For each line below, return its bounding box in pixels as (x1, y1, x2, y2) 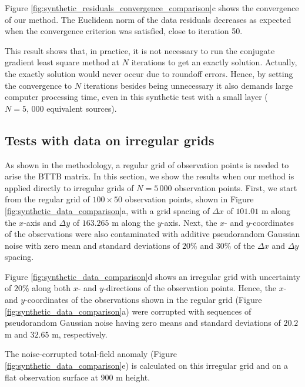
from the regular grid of (5, 193, 90, 205)
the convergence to (5, 79, 72, 91)
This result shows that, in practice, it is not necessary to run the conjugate (5, 44, 275, 56)
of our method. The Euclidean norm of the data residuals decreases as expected (5, 13, 291, 25)
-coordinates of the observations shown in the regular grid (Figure (25, 293, 262, 306)
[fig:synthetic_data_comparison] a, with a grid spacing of (5, 204, 210, 216)
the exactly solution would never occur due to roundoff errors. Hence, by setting (5, 67, 293, 79)
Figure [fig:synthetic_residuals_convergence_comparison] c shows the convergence (5, 2, 299, 14)
